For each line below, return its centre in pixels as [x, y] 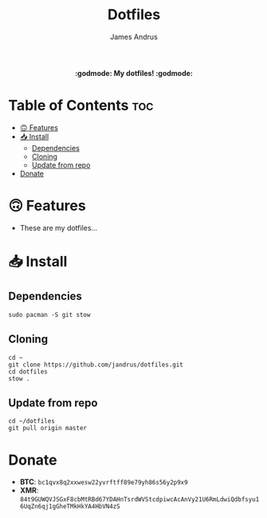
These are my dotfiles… [59, 227]
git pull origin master [48, 429]
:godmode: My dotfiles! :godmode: [134, 73]
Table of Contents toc [81, 106]
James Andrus [134, 37]
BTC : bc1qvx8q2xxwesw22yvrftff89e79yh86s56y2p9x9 [104, 482]
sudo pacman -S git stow [49, 314]
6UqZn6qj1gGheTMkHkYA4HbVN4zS [70, 507]
